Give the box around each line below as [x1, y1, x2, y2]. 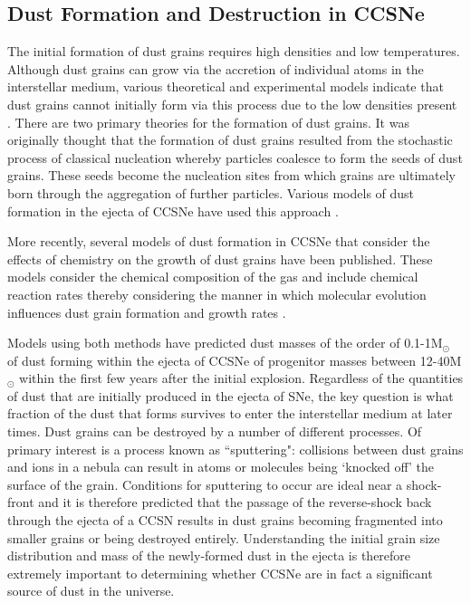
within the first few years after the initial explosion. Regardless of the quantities [19, 368, 464, 388]
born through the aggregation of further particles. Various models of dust [7, 183, 415, 202]
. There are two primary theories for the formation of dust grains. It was [7, 112, 409, 131]
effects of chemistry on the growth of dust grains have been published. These [7, 249, 433, 268]
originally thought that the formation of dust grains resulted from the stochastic [7, 130, 453, 149]
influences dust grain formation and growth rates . [7, 302, 286, 321]
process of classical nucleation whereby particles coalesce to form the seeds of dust [7, 148, 463, 167]
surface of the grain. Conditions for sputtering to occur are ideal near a [7, 474, 403, 493]
